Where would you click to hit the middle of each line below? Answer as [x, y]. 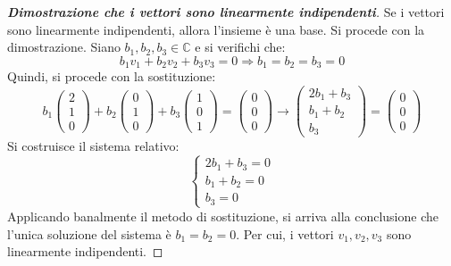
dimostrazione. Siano [64, 47]
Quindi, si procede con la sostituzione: [112, 76]
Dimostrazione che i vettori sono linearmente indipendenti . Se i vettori [226, 12]
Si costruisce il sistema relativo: [93, 146]
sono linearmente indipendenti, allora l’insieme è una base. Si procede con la [216, 29]
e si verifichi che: [240, 47]
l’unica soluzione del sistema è [89, 233]
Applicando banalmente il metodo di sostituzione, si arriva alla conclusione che [223, 216]
